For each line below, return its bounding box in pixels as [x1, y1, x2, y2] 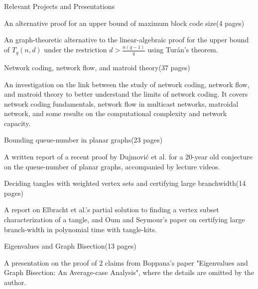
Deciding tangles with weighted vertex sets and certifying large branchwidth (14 [4, 178, 246, 188]
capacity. [4, 118, 31, 128]
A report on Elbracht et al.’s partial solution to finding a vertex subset [4, 204, 219, 215]
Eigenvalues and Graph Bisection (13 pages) [4, 241, 136, 251]
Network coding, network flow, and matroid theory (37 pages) [4, 62, 190, 72]
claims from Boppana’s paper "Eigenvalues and [105, 257, 248, 268]
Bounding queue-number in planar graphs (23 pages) [4, 135, 163, 145]
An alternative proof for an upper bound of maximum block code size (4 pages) [4, 17, 245, 28]
